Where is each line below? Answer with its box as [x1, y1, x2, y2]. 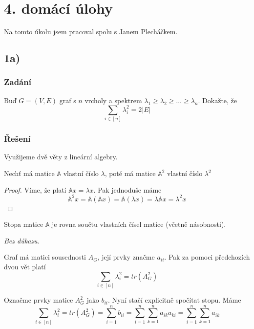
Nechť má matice [4, 168, 55, 178]
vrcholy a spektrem [85, 95, 142, 105]
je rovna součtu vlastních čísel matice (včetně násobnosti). [52, 219, 226, 229]
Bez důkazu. [4, 235, 40, 245]
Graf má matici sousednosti [4, 252, 86, 262]
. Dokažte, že [198, 95, 237, 105]
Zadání [4, 76, 31, 88]
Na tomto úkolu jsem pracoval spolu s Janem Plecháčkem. [4, 26, 178, 37]
